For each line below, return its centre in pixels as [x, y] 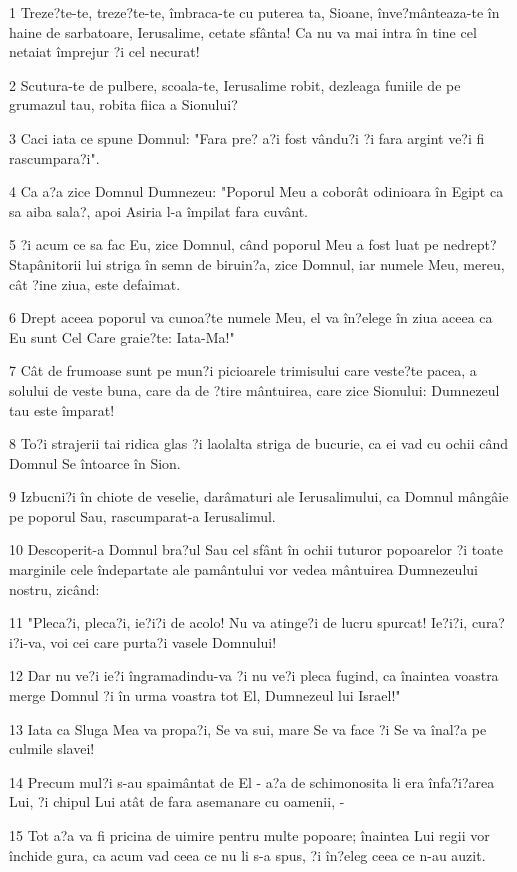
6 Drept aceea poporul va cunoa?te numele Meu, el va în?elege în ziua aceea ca [251, 317]
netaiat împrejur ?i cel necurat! [104, 51]
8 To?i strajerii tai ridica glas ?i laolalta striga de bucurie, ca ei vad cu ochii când [258, 443]
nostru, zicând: [54, 588]
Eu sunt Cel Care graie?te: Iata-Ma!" [122, 336]
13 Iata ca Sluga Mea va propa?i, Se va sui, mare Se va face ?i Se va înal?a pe [248, 728]
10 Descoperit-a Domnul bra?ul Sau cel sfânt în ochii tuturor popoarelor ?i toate [256, 549]
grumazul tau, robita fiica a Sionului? [123, 104]
